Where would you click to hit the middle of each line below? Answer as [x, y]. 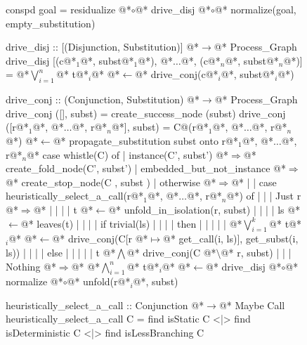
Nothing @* [31, 266]
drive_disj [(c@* [41, 60]
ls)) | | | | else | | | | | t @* [61, 252]
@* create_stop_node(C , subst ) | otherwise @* [111, 182]
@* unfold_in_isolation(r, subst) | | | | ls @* [204, 209]
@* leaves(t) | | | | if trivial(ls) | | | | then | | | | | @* [131, 223]
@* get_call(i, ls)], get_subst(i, [231, 239]
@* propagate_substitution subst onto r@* [145, 140]
